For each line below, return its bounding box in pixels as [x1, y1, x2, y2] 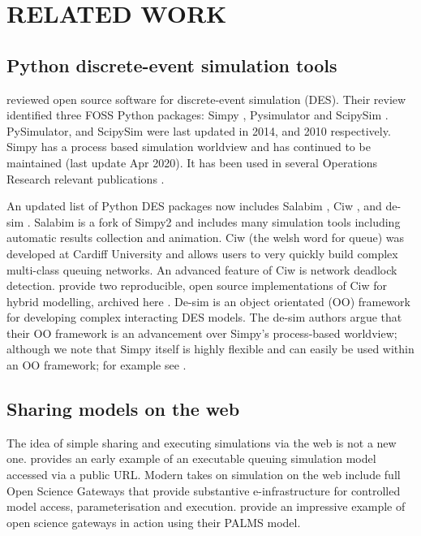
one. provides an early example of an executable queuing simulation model [6, 450, 376, 467]
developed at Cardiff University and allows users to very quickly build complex [6, 244, 398, 262]
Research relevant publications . [6, 170, 165, 187]
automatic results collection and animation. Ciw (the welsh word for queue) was [6, 229, 405, 246]
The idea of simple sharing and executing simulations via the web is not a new [6, 434, 397, 451]
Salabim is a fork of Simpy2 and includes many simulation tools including [34, 213, 401, 230]
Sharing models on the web [6, 396, 240, 421]
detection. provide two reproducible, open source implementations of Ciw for [6, 277, 387, 294]
